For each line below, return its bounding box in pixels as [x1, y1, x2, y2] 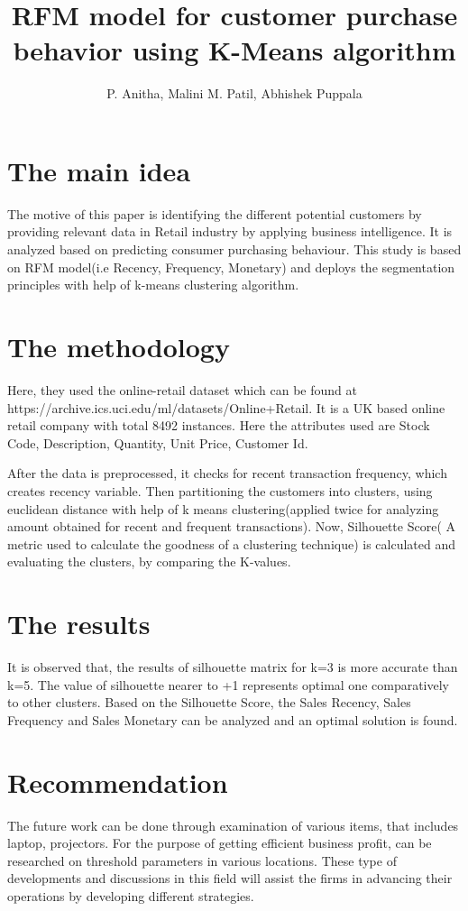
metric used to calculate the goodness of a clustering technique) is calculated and [7, 534, 456, 553]
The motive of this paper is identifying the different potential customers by [7, 204, 422, 223]
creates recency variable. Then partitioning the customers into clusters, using [7, 481, 433, 500]
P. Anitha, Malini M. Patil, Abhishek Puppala [106, 84, 362, 103]
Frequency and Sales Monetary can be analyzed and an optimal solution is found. [7, 710, 458, 729]
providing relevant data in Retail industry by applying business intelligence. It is [7, 222, 453, 241]
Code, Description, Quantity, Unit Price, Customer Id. [7, 433, 308, 452]
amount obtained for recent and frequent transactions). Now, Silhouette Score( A [7, 517, 455, 536]
